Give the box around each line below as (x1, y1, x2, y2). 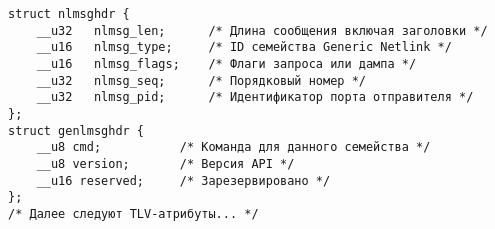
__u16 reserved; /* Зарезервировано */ (36, 173, 331, 188)
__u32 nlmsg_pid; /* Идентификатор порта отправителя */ (36, 90, 474, 105)
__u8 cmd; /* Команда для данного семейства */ (36, 140, 431, 155)
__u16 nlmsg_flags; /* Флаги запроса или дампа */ (36, 56, 417, 71)
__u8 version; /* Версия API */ (36, 156, 295, 171)
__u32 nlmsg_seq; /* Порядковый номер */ (36, 73, 366, 88)
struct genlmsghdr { (8, 123, 145, 138)
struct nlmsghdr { (8, 7, 130, 21)
